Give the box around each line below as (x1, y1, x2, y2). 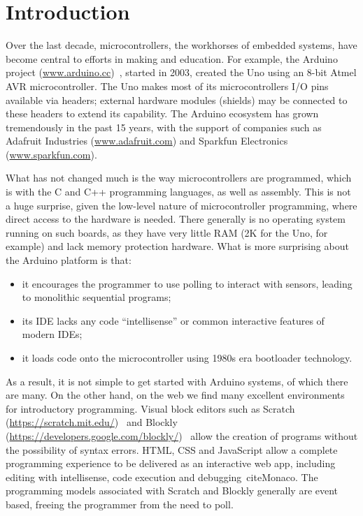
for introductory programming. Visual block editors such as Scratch (6, 401, 295, 415)
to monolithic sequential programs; (22, 290, 171, 304)
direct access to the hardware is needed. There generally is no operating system (6, 212, 346, 226)
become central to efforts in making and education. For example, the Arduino (6, 51, 338, 66)
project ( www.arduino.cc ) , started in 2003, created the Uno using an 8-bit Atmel (6, 65, 357, 80)
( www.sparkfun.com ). (6, 147, 97, 161)
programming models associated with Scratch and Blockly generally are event (6, 483, 339, 498)
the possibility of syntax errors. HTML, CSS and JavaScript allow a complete (6, 442, 338, 457)
